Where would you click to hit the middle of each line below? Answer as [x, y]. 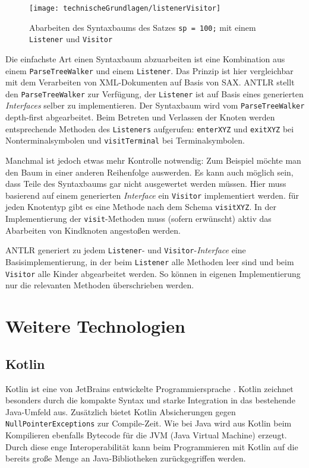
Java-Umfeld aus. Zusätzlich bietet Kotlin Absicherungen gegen [121, 411]
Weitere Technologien [95, 326]
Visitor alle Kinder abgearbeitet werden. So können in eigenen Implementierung [153, 273]
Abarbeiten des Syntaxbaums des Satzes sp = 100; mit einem [143, 27]
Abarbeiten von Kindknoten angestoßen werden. [93, 230]
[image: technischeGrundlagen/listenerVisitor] [125, 8]
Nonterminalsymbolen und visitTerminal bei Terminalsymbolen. [125, 140]
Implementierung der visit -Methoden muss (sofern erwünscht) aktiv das [138, 219]
